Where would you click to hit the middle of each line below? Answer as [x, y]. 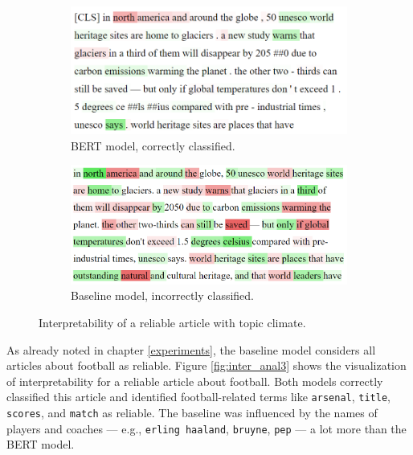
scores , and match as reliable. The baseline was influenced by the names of [192, 413]
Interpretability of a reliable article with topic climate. [172, 322]
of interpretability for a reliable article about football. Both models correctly [195, 381]
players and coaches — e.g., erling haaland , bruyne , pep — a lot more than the [206, 428]
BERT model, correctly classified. [153, 145]
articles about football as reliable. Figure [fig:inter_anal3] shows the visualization [206, 365]
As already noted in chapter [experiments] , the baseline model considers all [191, 349]
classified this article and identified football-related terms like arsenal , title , [198, 397]
